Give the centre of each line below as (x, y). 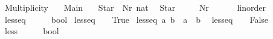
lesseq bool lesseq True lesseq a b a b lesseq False (136, 19)
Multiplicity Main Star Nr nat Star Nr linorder (135, 7)
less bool (32, 31)
